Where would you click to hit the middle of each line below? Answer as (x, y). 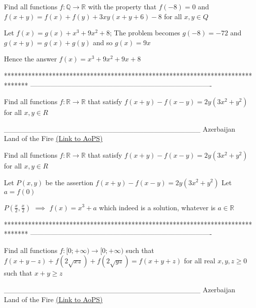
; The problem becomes (145, 33)
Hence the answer (31, 59)
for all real (200, 261)
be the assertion (69, 182)
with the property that (122, 6)
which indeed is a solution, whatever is (157, 207)
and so (103, 42)
